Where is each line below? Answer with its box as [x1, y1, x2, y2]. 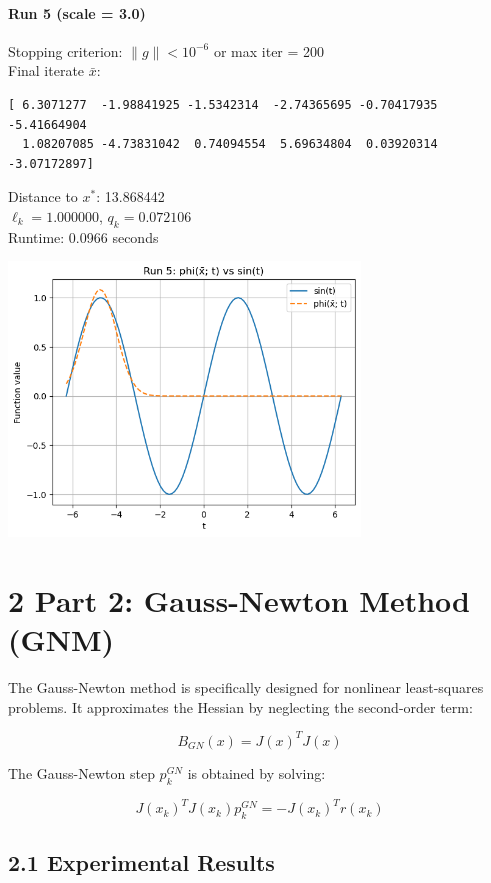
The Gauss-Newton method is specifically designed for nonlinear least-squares [8, 677, 484, 698]
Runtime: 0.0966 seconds [8, 226, 159, 247]
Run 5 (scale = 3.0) [8, 2, 146, 23]
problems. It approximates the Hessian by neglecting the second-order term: [8, 696, 473, 717]
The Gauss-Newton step [8, 762, 155, 783]
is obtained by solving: [187, 762, 326, 783]
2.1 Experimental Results [8, 847, 275, 878]
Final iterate [8, 60, 85, 81]
